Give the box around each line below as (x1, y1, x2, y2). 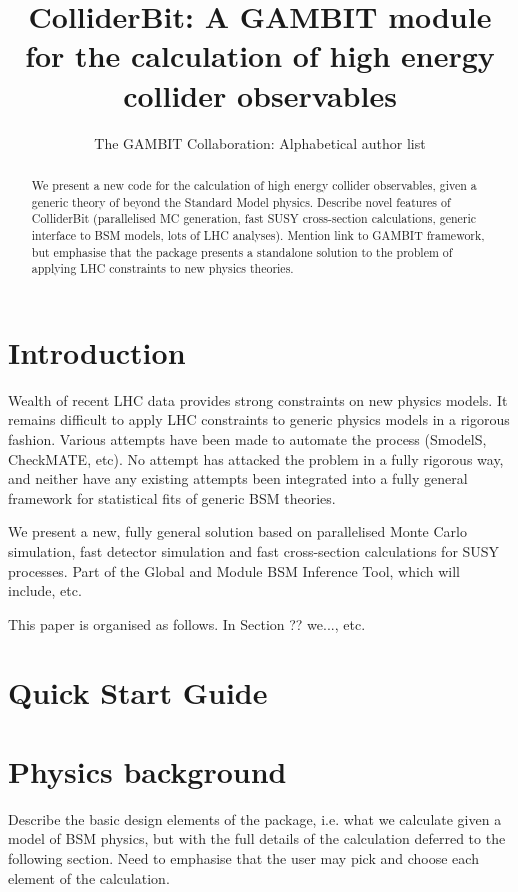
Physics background (8, 750, 287, 791)
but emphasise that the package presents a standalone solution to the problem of (31, 243, 453, 260)
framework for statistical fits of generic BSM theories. (8, 487, 336, 508)
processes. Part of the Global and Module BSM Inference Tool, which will (8, 560, 460, 581)
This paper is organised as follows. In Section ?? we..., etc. (8, 613, 366, 634)
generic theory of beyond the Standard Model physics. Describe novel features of (31, 193, 451, 210)
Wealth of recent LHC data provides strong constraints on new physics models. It (8, 389, 508, 410)
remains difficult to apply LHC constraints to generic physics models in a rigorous (8, 409, 510, 430)
